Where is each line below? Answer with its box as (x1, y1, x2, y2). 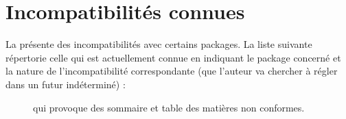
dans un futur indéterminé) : (5, 77, 126, 91)
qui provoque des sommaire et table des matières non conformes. (33, 100, 305, 114)
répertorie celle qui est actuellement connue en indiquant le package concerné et (5, 50, 341, 64)
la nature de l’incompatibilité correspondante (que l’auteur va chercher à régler (5, 64, 338, 78)
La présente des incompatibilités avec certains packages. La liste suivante (5, 37, 312, 51)
